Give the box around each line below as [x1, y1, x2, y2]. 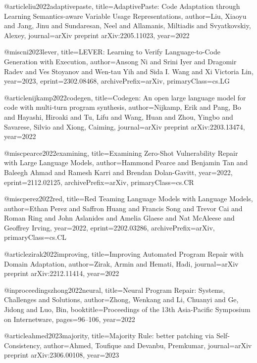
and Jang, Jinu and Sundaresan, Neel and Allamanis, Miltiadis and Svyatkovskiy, [4, 20, 251, 31]
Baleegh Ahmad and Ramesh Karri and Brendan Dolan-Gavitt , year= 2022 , [4, 167, 233, 177]
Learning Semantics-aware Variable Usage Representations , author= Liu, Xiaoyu [4, 10, 247, 21]
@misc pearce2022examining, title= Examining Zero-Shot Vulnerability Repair [4, 147, 238, 158]
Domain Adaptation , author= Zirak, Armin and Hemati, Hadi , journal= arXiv [4, 258, 239, 269]
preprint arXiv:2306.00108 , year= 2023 [4, 350, 119, 360]
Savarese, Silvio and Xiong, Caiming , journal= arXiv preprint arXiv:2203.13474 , [4, 121, 245, 132]
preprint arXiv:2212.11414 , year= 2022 [4, 268, 119, 278]
